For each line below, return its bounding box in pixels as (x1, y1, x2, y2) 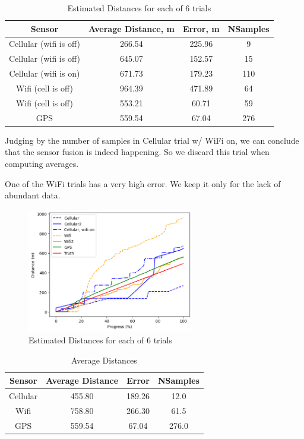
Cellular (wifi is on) (9, 67, 80, 80)
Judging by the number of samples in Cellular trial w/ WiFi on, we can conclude (5, 134, 299, 146)
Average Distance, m (88, 22, 175, 34)
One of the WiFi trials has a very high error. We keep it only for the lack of (5, 177, 281, 190)
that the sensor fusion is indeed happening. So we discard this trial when (5, 146, 270, 158)
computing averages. (5, 157, 79, 169)
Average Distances (71, 353, 137, 366)
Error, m (182, 22, 220, 34)
